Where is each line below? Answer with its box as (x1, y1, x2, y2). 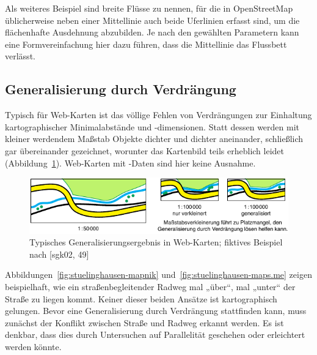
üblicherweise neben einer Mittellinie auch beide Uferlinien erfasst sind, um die (5, 13, 300, 26)
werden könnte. (5, 340, 62, 353)
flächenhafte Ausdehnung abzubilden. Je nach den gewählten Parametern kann (5, 26, 299, 39)
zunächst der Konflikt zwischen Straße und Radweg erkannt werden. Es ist (5, 316, 284, 329)
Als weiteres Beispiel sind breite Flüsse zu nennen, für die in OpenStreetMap (5, 2, 293, 14)
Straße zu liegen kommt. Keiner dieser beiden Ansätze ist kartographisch (5, 292, 277, 305)
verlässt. (5, 50, 35, 62)
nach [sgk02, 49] (29, 247, 89, 260)
